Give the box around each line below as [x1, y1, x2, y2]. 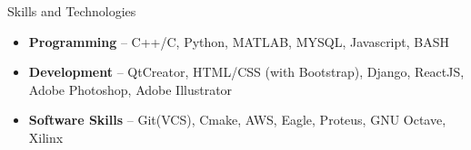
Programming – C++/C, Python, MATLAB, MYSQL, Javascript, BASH [28, 32, 449, 51]
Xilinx [28, 127, 64, 146]
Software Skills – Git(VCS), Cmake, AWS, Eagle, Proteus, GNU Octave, [28, 110, 446, 129]
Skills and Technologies [7, 2, 136, 20]
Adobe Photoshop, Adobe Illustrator [28, 80, 233, 98]
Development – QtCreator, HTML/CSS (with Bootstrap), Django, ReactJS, [28, 62, 465, 81]
